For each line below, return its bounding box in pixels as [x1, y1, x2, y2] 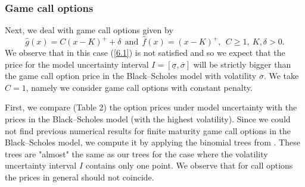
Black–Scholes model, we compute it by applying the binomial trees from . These [5, 136, 300, 148]
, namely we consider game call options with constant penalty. [26, 81, 253, 93]
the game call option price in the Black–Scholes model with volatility [5, 69, 257, 82]
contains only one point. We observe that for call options [85, 159, 293, 172]
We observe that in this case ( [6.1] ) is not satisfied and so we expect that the [5, 46, 285, 59]
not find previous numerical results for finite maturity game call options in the [5, 124, 291, 137]
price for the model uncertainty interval [5, 58, 149, 70]
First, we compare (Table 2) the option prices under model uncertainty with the [5, 101, 297, 113]
